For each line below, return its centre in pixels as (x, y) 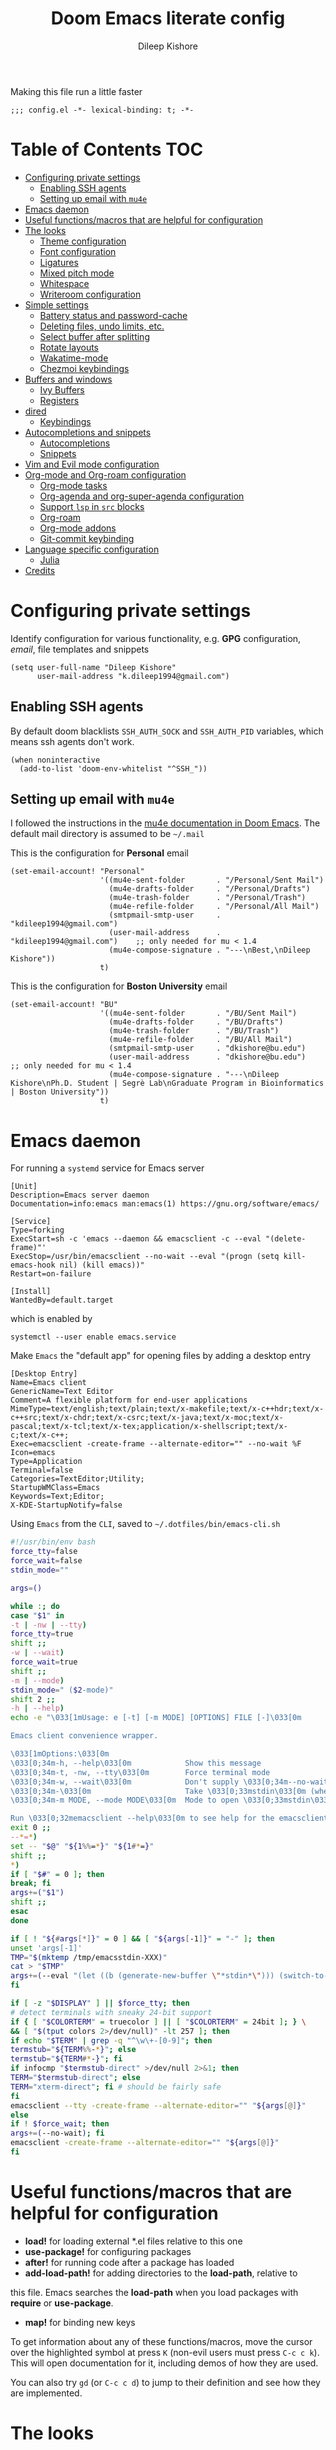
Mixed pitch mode (77, 273)
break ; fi (31, 1883)
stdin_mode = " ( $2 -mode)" (62, 1690)
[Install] (31, 1292)
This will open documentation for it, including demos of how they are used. (164, 2363)
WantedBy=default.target (62, 1300)
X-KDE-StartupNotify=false (66, 1505)
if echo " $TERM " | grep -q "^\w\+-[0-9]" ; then (111, 2040)
